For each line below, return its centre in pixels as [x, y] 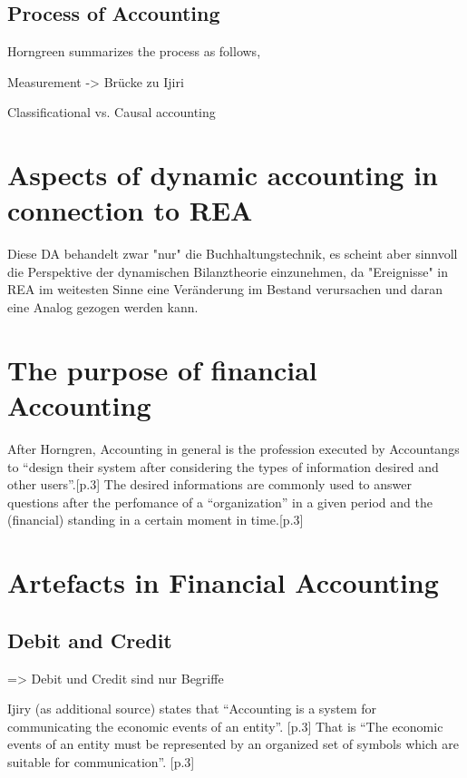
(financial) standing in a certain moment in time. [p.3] [156, 520]
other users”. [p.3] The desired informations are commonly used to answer [209, 484]
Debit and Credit [90, 640]
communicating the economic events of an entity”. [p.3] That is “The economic [225, 726]
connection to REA [130, 210]
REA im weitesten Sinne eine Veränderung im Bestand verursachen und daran [225, 289]
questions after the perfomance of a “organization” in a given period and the [220, 502]
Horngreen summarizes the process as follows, [134, 51]
